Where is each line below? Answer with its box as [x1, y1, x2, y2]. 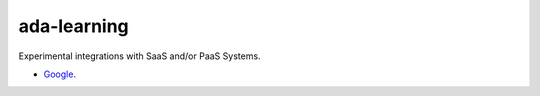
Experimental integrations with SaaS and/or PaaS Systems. [18, 50, 261, 62]
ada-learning [18, 15, 129, 37]
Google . [43, 68, 77, 80]
